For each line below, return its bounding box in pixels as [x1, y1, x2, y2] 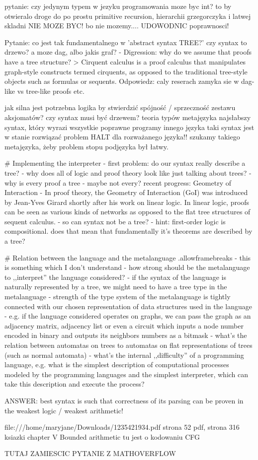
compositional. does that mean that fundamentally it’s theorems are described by [4, 226, 253, 236]
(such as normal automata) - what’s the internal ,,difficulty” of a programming [4, 349, 244, 360]
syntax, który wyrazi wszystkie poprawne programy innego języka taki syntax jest [4, 122, 255, 132]
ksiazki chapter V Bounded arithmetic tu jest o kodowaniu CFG [4, 431, 200, 442]
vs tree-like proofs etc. [17, 85, 85, 96]
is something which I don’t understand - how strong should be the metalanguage [4, 262, 250, 272]
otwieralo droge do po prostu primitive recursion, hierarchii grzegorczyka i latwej [4, 10, 251, 21]
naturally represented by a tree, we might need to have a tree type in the [4, 281, 227, 292]
